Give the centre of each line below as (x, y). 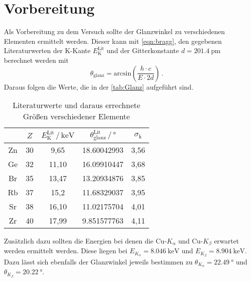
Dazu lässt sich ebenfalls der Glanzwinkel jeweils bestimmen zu (98, 261)
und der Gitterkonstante (143, 50)
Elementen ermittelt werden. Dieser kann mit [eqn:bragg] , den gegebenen (113, 41)
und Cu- (191, 241)
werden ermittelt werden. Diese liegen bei (66, 251)
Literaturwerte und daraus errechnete (76, 105)
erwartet (227, 241)
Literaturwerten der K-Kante (47, 50)
